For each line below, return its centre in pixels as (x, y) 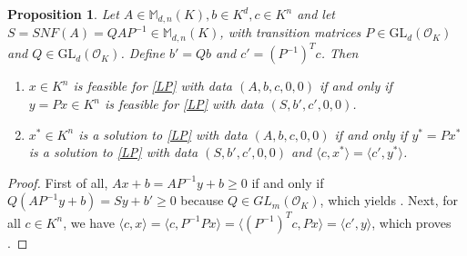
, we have (89, 222)
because (202, 200)
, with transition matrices (290, 32)
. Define (142, 53)
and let (316, 14)
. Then (340, 53)
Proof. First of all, (58, 182)
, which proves (411, 222)
